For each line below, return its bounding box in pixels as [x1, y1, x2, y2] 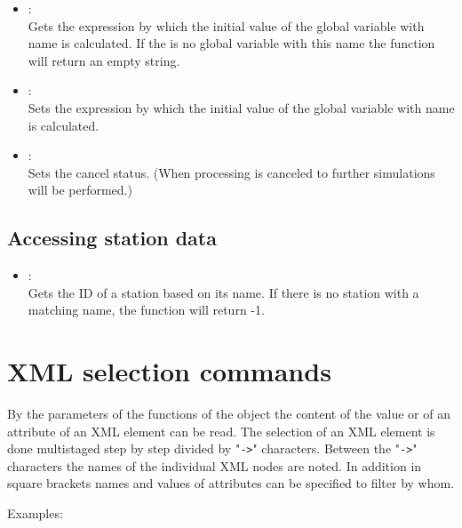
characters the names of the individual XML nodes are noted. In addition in [7, 456, 422, 475]
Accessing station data [7, 224, 217, 252]
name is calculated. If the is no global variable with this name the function [28, 34, 435, 52]
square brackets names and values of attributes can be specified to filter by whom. [7, 474, 455, 492]
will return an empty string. [28, 51, 180, 69]
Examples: [7, 504, 63, 523]
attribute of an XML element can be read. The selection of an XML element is [7, 421, 435, 440]
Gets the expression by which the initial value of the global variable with [28, 16, 425, 35]
